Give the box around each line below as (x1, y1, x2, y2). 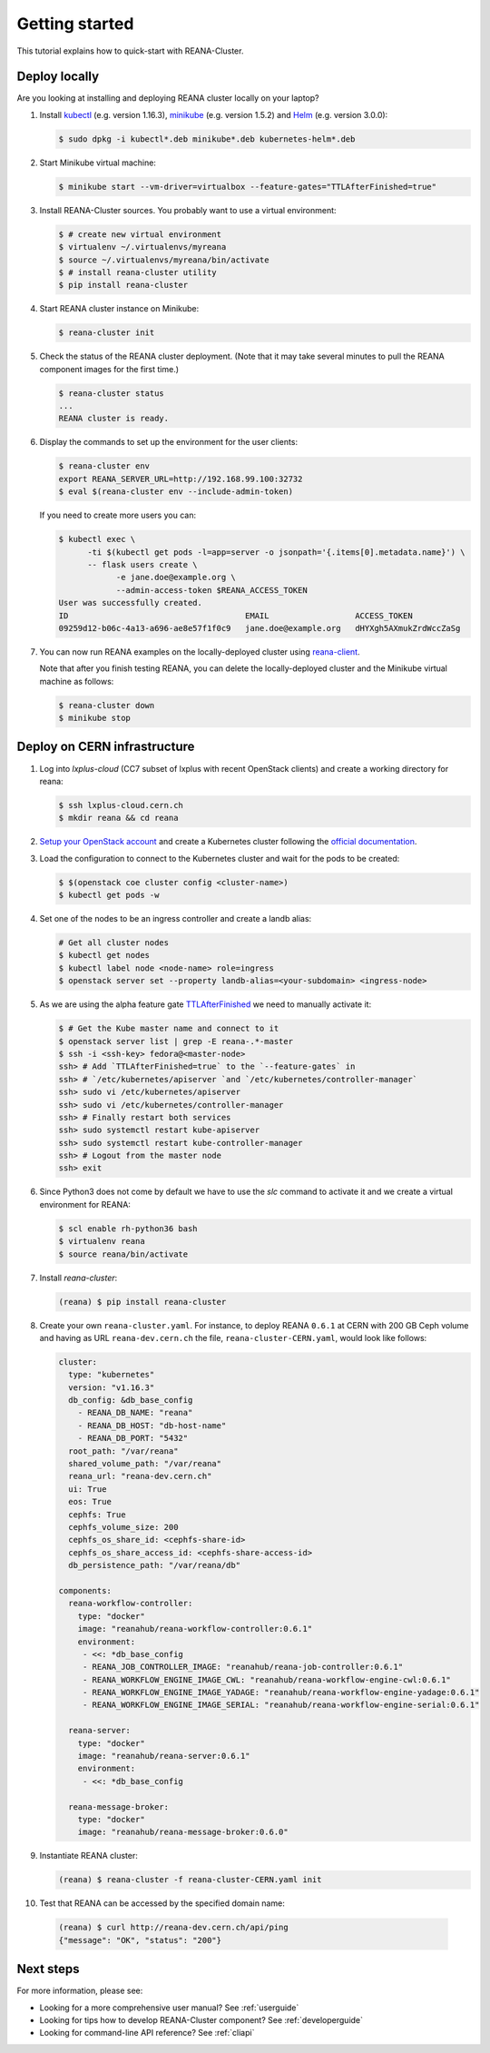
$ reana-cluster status (58, 388, 165, 399)
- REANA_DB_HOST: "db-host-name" (77, 1420, 227, 1430)
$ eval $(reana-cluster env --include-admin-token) (58, 487, 294, 497)
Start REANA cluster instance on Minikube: (39, 303, 200, 314)
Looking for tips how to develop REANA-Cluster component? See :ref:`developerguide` (39, 2014, 363, 2025)
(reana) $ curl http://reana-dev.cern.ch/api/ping (58, 1922, 289, 1933)
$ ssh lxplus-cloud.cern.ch (58, 800, 183, 810)
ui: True (68, 1484, 107, 1494)
